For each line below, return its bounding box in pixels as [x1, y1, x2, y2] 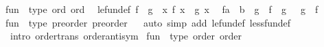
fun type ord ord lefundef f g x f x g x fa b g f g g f [5, 2, 319, 16]
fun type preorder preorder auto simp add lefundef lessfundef [5, 15, 291, 29]
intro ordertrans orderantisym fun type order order [10, 29, 242, 43]
